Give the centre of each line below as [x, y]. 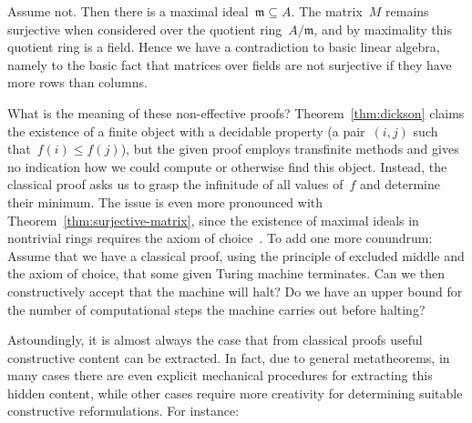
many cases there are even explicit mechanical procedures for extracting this [220, 375]
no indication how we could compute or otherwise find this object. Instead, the [227, 166]
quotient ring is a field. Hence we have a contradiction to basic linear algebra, [224, 47]
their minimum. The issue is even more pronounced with [165, 201]
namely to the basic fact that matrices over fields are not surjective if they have [230, 64]
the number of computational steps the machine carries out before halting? [216, 309]
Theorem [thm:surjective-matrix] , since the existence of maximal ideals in [213, 220]
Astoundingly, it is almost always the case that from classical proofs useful [215, 340]
